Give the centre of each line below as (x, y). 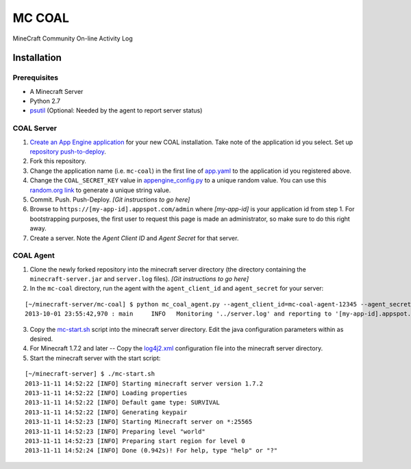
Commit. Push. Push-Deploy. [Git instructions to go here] (110, 200)
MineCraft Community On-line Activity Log (73, 38)
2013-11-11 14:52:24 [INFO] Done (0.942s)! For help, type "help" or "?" (151, 450)
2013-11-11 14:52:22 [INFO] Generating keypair (106, 412)
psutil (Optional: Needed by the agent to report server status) (116, 110)
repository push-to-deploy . (68, 152)
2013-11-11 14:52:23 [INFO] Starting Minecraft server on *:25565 (139, 422)
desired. (41, 339)
